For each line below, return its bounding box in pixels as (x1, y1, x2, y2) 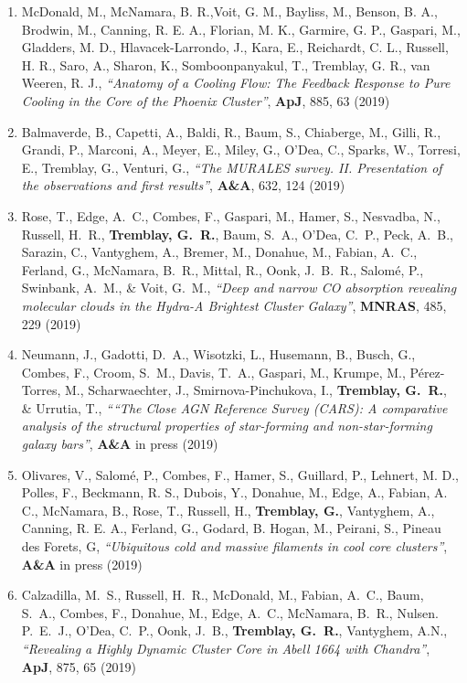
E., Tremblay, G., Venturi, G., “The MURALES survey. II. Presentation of (21, 157, 442, 176)
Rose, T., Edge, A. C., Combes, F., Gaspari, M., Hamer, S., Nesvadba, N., (21, 206, 440, 225)
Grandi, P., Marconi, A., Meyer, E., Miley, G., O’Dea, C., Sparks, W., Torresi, (21, 140, 461, 159)
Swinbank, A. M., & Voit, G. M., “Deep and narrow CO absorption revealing (21, 278, 457, 297)
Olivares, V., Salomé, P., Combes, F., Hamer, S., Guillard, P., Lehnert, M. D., (21, 464, 460, 484)
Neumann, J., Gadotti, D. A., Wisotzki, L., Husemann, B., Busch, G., (21, 345, 416, 364)
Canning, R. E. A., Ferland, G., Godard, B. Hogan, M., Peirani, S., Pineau (21, 518, 441, 538)
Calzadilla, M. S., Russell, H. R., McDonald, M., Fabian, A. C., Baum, (21, 585, 424, 604)
